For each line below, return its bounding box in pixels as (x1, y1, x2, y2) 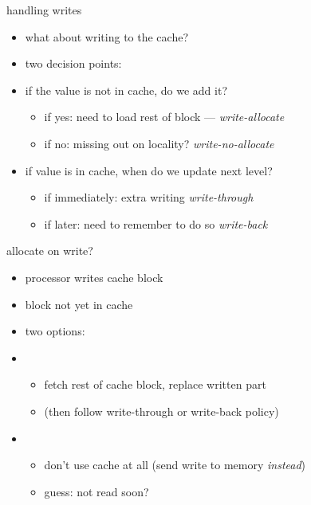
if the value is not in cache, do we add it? (25, 81, 228, 98)
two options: (25, 323, 85, 339)
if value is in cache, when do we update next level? (25, 162, 273, 178)
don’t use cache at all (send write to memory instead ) (44, 456, 306, 473)
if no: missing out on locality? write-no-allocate (44, 135, 274, 151)
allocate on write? (6, 242, 93, 259)
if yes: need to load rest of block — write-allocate (44, 108, 285, 125)
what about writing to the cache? (25, 28, 189, 45)
